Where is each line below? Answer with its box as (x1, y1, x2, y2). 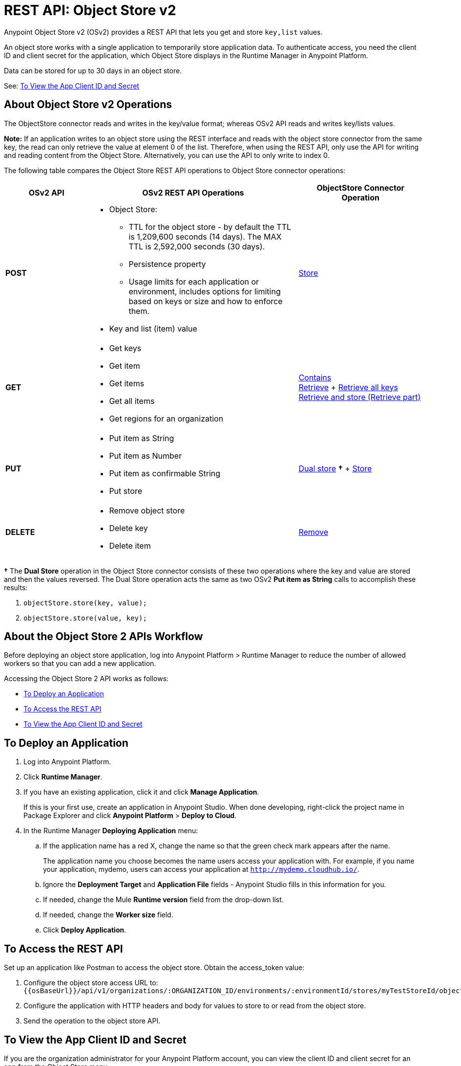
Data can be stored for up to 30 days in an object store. (4, 66, 182, 75)
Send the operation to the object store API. (23, 1017, 161, 1025)
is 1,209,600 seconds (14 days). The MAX (128, 231, 282, 242)
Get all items (109, 396, 155, 406)
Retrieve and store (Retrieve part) (298, 392, 421, 402)
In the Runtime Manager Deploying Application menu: (23, 826, 198, 835)
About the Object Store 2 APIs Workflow (4, 630, 203, 643)
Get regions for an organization (109, 413, 224, 423)
